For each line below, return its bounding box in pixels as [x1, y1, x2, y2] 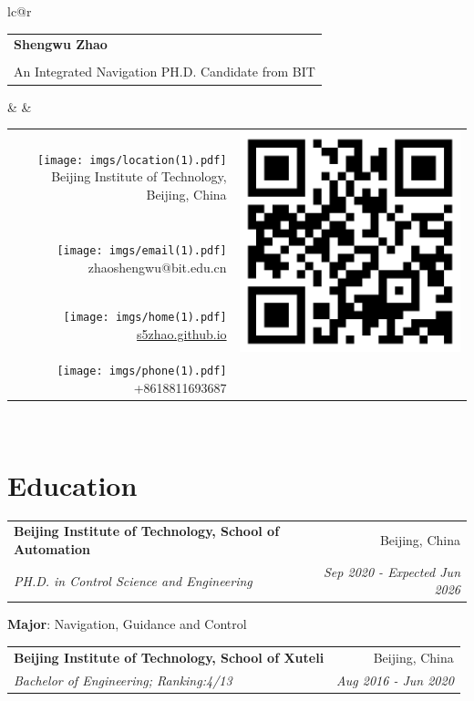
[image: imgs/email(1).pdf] [57, 244, 227, 258]
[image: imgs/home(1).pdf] [63, 311, 227, 325]
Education [7, 466, 138, 503]
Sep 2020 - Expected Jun [324, 562, 460, 581]
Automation [14, 539, 90, 558]
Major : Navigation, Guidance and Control [7, 614, 247, 634]
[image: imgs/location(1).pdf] [36, 153, 227, 167]
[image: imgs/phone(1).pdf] [57, 365, 227, 378]
